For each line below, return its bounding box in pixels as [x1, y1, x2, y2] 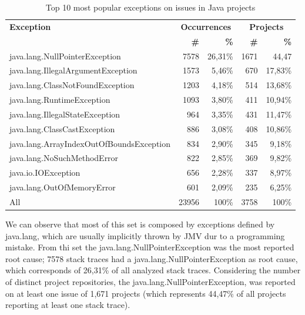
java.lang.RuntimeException [9, 93, 110, 106]
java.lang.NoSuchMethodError [9, 152, 119, 164]
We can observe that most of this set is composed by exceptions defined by [5, 218, 275, 230]
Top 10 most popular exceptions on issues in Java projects [45, 1, 256, 13]
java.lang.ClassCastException [9, 122, 115, 135]
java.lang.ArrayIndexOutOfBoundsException [9, 137, 171, 149]
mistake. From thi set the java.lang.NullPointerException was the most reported [5, 241, 294, 253]
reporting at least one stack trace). [5, 299, 130, 311]
